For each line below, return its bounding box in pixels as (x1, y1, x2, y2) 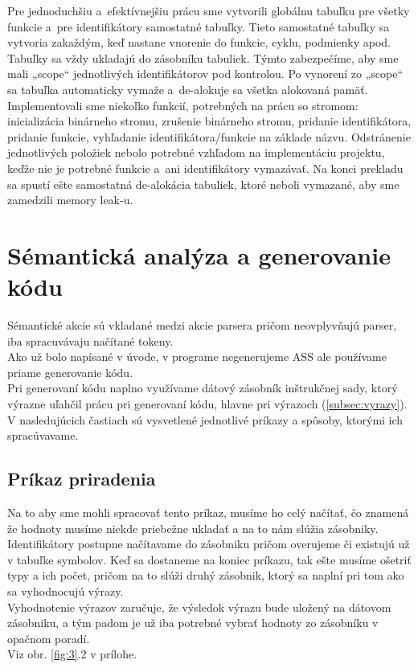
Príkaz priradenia (7, 466, 156, 491)
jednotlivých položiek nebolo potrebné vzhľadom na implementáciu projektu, (7, 144, 385, 161)
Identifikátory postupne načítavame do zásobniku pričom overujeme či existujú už (7, 535, 410, 552)
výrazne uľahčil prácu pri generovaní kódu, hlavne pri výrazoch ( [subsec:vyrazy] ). (7, 395, 408, 412)
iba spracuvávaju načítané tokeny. (7, 332, 174, 349)
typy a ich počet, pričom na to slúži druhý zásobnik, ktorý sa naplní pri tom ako (7, 567, 404, 584)
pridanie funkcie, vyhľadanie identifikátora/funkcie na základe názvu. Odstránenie (7, 128, 411, 145)
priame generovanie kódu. (7, 363, 133, 380)
